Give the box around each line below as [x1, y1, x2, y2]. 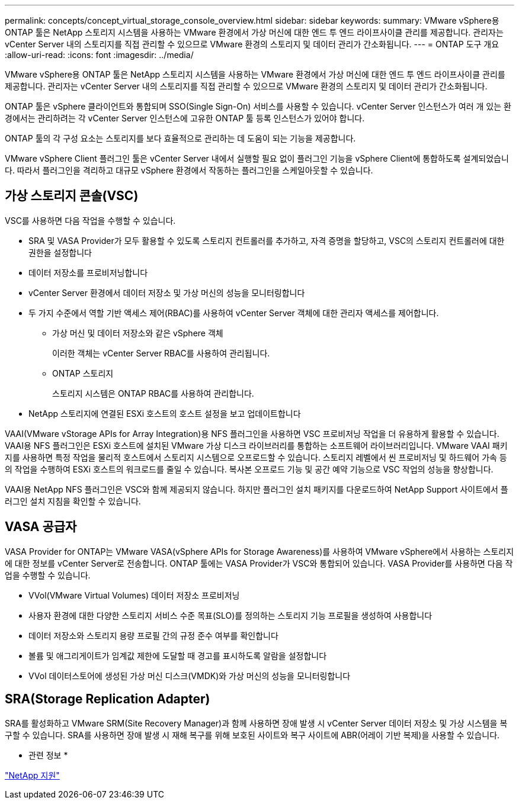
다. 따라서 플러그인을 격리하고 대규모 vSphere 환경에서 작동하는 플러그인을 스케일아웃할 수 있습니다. [5, 165, 373, 175]
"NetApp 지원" [5, 770, 60, 780]
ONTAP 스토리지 [52, 368, 114, 378]
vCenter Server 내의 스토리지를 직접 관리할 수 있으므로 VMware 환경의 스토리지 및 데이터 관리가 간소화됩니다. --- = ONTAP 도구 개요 [5, 39, 499, 49]
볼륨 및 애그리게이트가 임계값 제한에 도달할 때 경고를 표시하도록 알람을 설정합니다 [28, 650, 327, 661]
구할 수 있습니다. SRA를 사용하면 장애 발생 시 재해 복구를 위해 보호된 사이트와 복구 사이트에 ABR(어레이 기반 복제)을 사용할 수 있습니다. [5, 729, 500, 740]
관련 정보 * [28, 750, 68, 760]
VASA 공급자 [5, 519, 77, 535]
